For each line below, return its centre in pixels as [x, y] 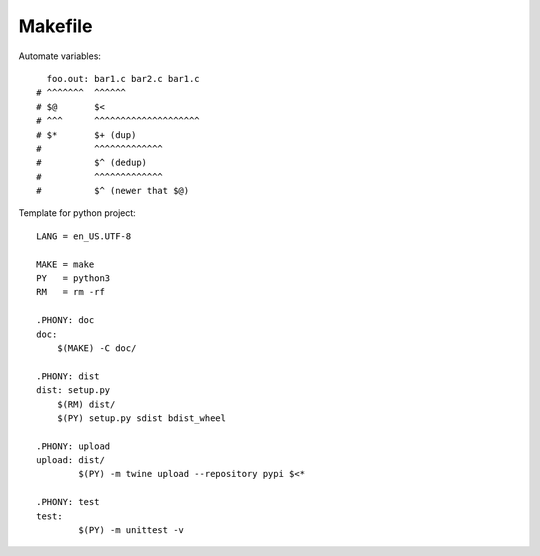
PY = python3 [73, 278]
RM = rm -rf [70, 292]
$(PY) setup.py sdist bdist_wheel [141, 418]
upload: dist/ [70, 460]
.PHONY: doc [65, 320]
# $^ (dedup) [92, 163]
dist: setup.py [73, 390]
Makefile [55, 26]
